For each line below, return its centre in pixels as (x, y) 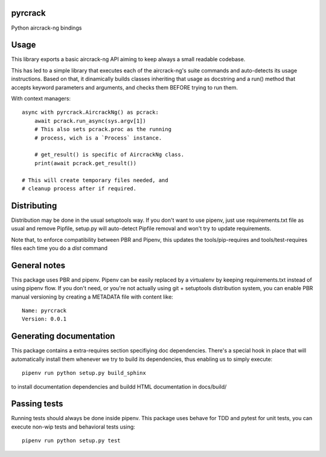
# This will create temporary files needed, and (95, 180)
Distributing (34, 206)
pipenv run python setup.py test (71, 441)
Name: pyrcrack (44, 311)
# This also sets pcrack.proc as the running (103, 129)
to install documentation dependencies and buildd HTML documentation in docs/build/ (119, 386)
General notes (38, 265)
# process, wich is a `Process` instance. (98, 138)
